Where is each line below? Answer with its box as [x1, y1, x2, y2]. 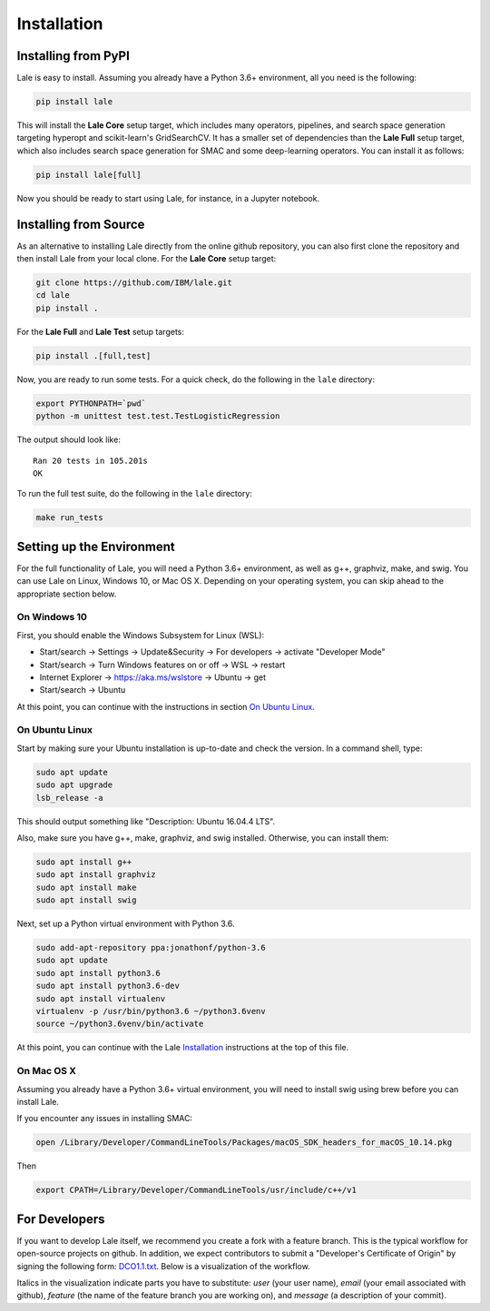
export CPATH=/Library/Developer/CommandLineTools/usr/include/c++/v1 [35, 1185, 358, 1196]
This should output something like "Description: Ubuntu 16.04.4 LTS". [16, 815, 276, 826]
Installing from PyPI [16, 48, 131, 64]
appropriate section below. [16, 588, 117, 599]
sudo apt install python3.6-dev [35, 981, 181, 991]
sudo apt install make [35, 882, 137, 892]
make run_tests [35, 513, 103, 523]
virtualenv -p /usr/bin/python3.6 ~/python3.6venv [35, 1006, 267, 1017]
